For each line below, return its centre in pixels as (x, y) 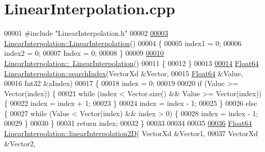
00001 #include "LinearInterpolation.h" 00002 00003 (86, 33)
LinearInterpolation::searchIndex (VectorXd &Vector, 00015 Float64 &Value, (124, 73)
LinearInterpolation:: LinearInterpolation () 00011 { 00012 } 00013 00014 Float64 (131, 63)
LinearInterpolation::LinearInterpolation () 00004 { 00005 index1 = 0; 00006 (123, 43)
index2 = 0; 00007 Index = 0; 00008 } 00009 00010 (84, 53)
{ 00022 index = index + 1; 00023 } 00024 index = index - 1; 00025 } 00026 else (131, 103)
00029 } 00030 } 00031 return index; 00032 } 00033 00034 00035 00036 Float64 (128, 123)
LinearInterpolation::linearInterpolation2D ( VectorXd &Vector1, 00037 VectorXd (131, 133)
